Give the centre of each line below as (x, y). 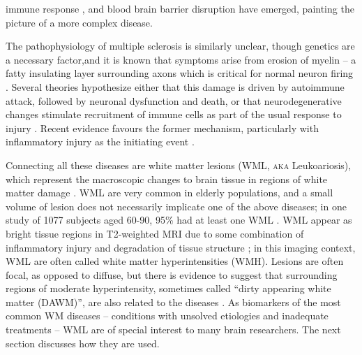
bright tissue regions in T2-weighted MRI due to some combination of (155, 233)
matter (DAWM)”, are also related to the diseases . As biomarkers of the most (173, 302)
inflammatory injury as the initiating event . (100, 142)
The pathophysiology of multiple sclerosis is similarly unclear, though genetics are (180, 46)
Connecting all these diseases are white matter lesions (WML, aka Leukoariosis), (179, 165)
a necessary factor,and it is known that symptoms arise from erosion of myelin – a (181, 59)
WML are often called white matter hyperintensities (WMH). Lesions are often (175, 261)
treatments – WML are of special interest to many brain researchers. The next (173, 329)
